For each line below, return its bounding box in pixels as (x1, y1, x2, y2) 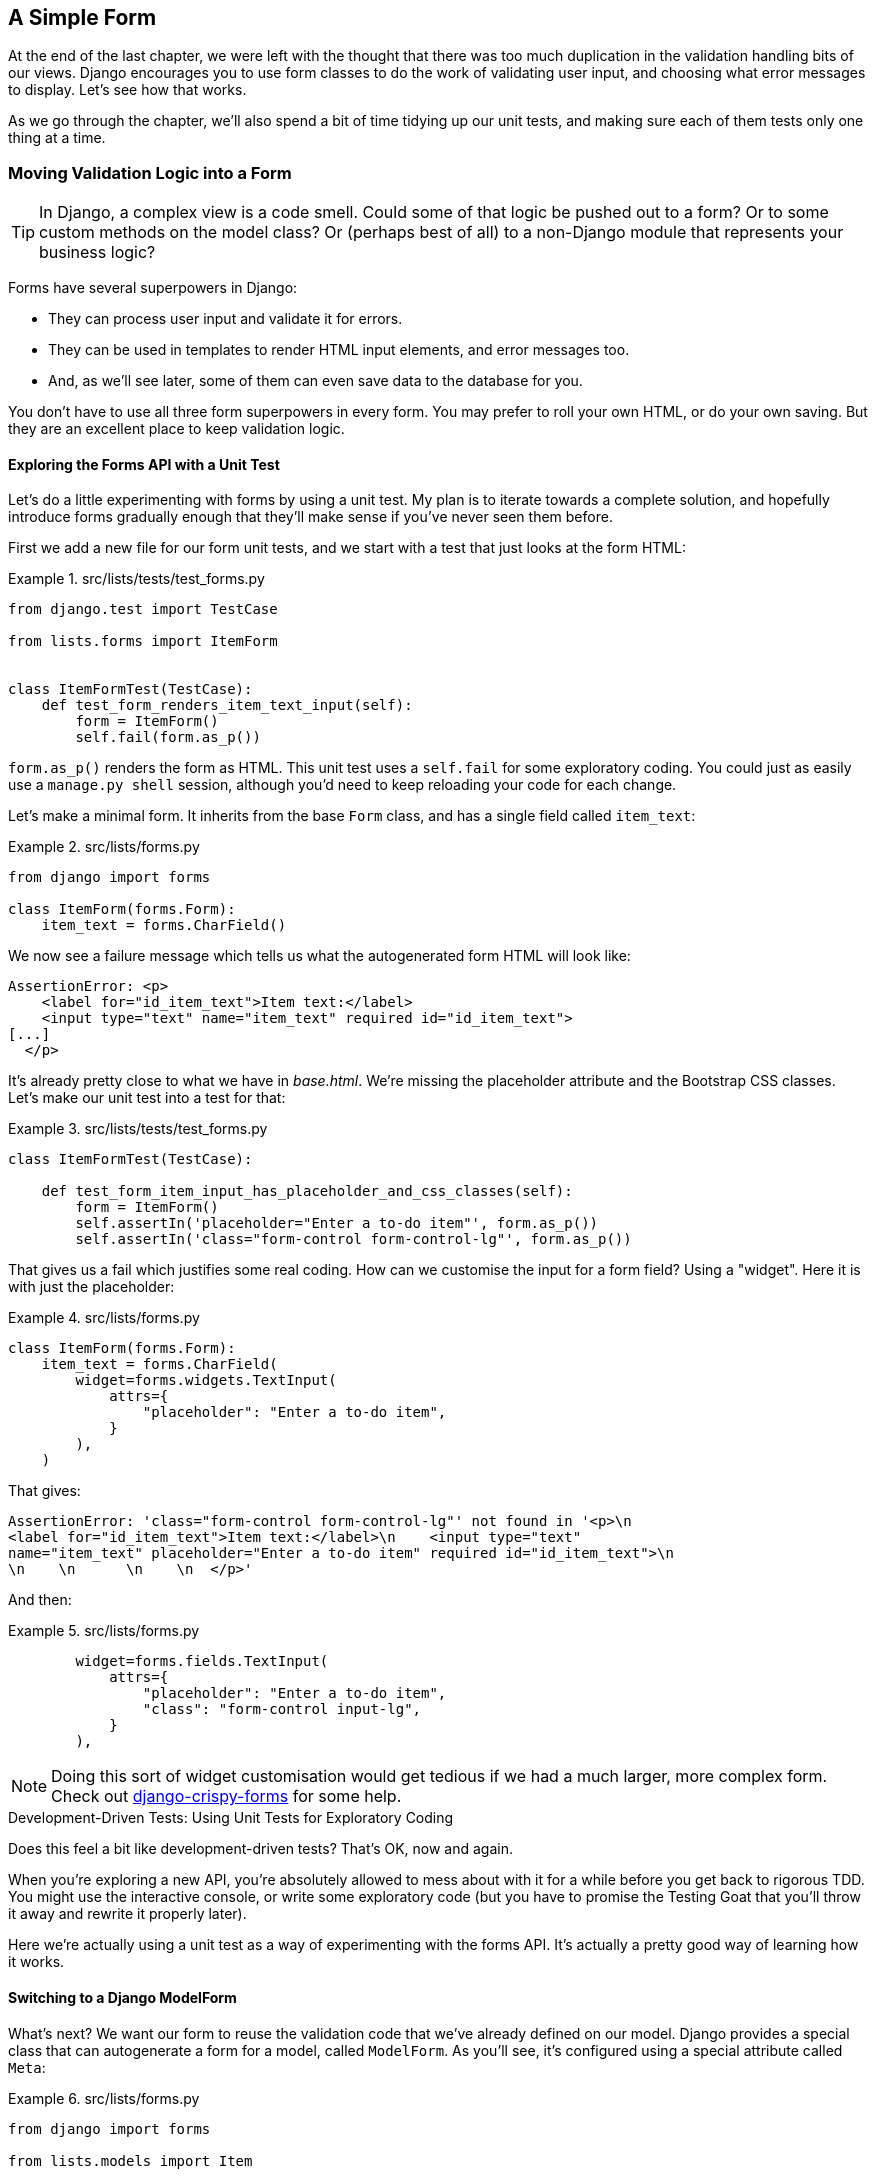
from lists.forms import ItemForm (8, 633, 278, 650)
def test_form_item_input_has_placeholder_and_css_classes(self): (41, 1183, 573, 1200)
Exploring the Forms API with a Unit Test (8, 455, 280, 473)
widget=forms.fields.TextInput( (75, 1653, 329, 1670)
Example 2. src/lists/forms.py (8, 838, 200, 856)
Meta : (8, 2058, 46, 2076)
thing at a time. (8, 129, 106, 147)
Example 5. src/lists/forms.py (8, 1622, 200, 1640)
